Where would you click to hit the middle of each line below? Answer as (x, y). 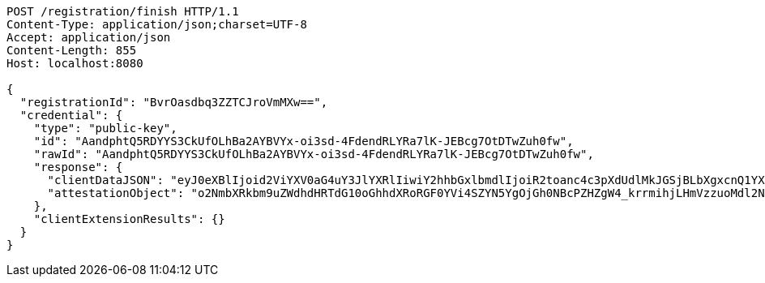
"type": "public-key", (105, 128)
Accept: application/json (89, 37)
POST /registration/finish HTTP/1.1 (123, 11)
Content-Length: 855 (72, 50)
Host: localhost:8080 (75, 63)
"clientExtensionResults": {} (129, 219)
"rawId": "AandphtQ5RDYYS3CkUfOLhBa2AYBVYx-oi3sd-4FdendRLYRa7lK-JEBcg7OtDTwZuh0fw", (314, 154)
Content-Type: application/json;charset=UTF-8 (157, 24)
